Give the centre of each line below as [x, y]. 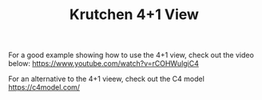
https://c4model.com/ [44, 87]
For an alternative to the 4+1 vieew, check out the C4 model [107, 79]
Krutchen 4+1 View [134, 15]
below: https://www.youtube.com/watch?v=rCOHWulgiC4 [104, 63]
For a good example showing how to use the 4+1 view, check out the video [131, 55]
